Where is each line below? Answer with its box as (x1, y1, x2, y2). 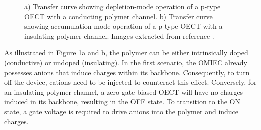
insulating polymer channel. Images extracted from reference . (24, 30, 214, 41)
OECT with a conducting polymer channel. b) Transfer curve (24, 11, 213, 21)
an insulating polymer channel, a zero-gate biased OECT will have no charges (4, 86, 243, 97)
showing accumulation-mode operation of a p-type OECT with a (24, 21, 223, 31)
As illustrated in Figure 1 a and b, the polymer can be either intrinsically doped (4, 47, 248, 58)
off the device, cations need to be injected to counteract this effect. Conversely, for (4, 77, 257, 87)
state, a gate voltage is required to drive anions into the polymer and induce (4, 106, 239, 116)
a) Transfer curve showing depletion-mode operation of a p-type (24, 1, 221, 11)
